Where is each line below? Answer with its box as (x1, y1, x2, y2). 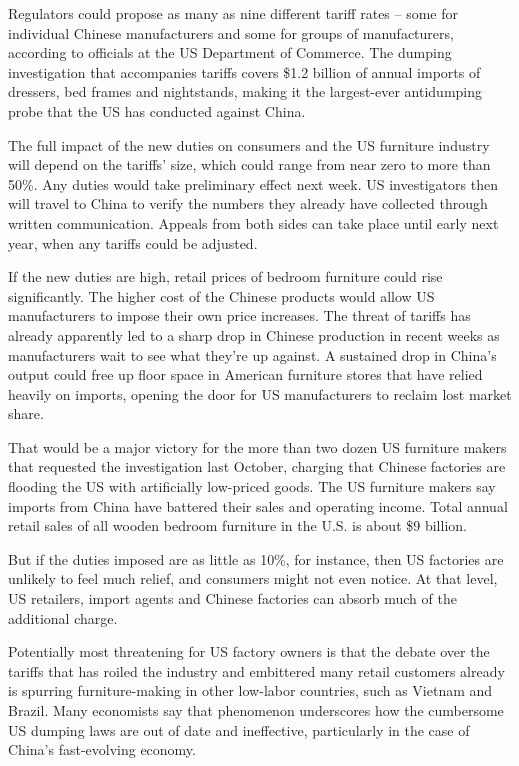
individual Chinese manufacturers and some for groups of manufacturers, (8, 22, 454, 43)
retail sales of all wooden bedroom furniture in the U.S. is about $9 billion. (8, 515, 467, 536)
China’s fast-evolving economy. (8, 739, 196, 760)
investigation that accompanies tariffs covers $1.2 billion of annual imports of (8, 61, 481, 82)
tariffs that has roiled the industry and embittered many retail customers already (8, 660, 505, 681)
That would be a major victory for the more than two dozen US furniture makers (8, 436, 507, 457)
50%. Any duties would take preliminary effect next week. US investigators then (8, 173, 498, 194)
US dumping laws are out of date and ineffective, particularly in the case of (8, 719, 470, 740)
